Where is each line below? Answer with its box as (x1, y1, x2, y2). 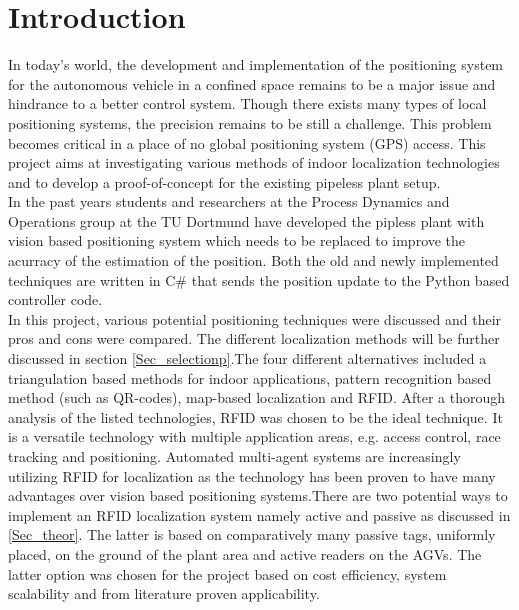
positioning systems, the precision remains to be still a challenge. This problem (8, 112, 492, 133)
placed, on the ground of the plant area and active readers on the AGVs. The (8, 543, 482, 564)
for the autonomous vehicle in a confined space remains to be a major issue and (8, 73, 496, 94)
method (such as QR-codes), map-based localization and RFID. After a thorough (8, 387, 505, 408)
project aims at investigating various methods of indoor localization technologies (8, 152, 500, 173)
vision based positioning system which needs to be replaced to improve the (8, 230, 466, 251)
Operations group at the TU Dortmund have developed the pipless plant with (8, 210, 485, 231)
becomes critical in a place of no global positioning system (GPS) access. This (8, 132, 486, 153)
